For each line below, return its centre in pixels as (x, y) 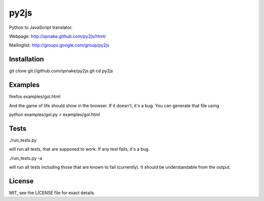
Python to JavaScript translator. (41, 27)
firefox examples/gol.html (35, 97)
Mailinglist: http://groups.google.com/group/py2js (59, 45)
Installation (26, 59)
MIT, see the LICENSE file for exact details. (52, 193)
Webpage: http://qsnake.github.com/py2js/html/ (57, 36)
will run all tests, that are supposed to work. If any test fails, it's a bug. (79, 149)
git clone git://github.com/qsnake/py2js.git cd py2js (61, 71)
